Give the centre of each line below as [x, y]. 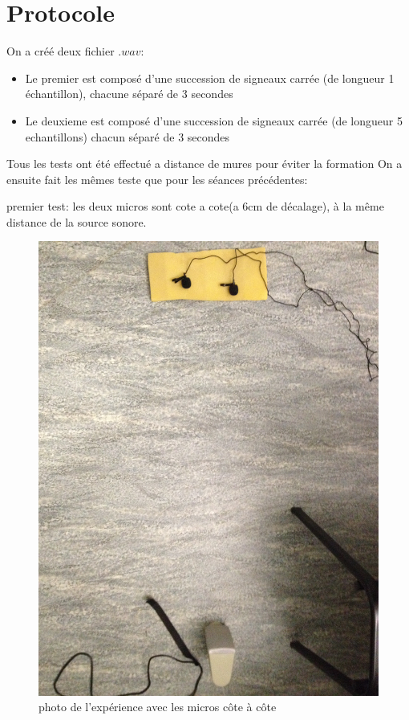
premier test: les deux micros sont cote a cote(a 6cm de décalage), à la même [195, 206]
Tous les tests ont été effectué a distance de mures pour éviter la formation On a [204, 164]
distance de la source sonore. [77, 221]
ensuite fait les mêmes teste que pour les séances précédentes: [157, 179]
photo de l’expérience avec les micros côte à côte [158, 707]
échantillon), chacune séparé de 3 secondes [129, 94]
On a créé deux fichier [61, 51]
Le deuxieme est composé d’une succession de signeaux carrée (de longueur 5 [214, 120]
